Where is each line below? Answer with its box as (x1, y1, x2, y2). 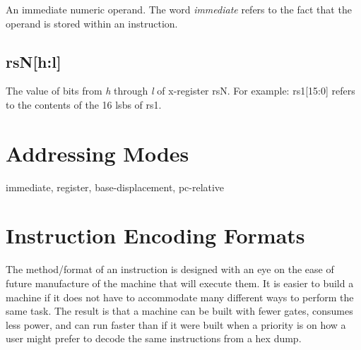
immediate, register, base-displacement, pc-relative (6, 179, 225, 194)
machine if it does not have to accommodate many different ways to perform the (6, 289, 354, 304)
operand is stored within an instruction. (6, 16, 178, 30)
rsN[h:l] (6, 50, 61, 72)
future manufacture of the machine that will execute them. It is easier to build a (6, 276, 354, 291)
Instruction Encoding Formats (6, 221, 305, 250)
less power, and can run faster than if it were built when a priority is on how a (6, 317, 346, 332)
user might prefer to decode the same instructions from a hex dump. (6, 331, 302, 346)
